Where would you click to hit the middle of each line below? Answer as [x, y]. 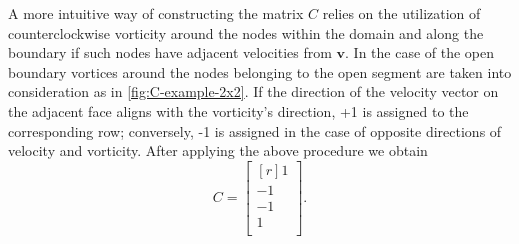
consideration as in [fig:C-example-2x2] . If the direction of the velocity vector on [253, 91]
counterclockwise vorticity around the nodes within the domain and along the [246, 32]
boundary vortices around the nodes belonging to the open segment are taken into [260, 71]
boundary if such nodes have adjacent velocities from [170, 52]
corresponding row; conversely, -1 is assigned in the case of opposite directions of [255, 130]
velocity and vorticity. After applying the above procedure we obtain [218, 150]
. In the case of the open [420, 52]
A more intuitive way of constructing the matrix [156, 13]
